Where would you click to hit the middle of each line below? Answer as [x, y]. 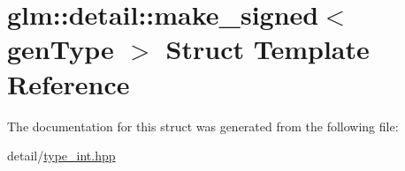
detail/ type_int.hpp [61, 156]
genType [61, 49]
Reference [69, 83]
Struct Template [267, 49]
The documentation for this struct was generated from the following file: [203, 126]
